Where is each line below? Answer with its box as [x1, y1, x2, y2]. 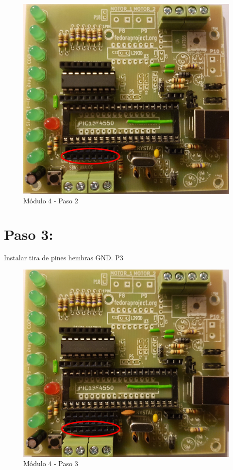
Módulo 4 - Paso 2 [23, 196, 78, 206]
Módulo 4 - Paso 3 [23, 458, 78, 469]
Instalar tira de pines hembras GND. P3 [4, 253, 123, 263]
